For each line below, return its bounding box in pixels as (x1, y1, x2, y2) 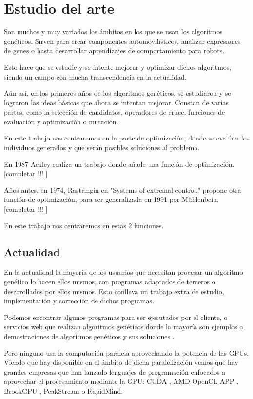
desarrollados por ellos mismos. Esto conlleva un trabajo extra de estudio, (4, 286, 224, 296)
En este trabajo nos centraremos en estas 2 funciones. (4, 220, 164, 230)
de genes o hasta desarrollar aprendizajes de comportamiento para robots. (4, 45, 225, 56)
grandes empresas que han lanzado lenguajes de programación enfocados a (4, 366, 226, 377)
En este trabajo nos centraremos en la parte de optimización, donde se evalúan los (4, 133, 250, 143)
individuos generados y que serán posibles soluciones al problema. (4, 142, 200, 153)
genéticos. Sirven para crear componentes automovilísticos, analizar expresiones (4, 36, 241, 46)
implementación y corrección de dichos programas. (4, 296, 154, 306)
